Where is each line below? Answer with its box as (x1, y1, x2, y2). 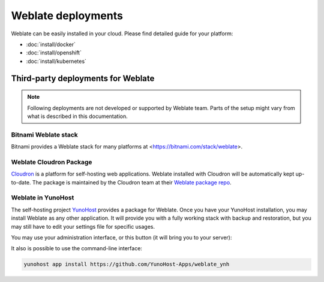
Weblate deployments (11, 9, 123, 22)
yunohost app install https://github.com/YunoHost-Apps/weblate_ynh (23, 261, 230, 268)
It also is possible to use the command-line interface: (11, 245, 142, 252)
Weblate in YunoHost (11, 193, 74, 202)
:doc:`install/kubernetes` (26, 57, 87, 65)
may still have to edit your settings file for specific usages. (11, 223, 155, 230)
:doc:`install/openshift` (26, 49, 82, 56)
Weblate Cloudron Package (11, 157, 92, 166)
